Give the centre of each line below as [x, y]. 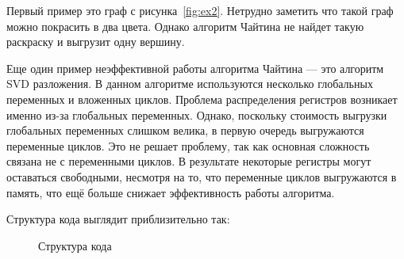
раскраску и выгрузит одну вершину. [96, 42]
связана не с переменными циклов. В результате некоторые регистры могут [189, 161]
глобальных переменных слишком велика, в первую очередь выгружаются [185, 130]
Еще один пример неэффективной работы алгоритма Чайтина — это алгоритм [195, 68]
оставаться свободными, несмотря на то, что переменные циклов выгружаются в [202, 176]
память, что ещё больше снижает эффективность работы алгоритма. [171, 192]
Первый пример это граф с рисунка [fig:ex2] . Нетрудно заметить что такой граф [200, 10]
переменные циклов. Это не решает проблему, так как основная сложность [188, 145]
